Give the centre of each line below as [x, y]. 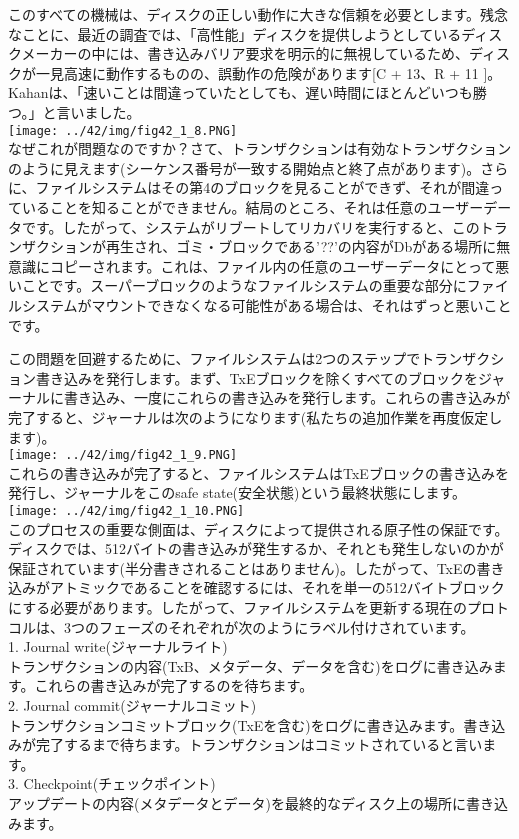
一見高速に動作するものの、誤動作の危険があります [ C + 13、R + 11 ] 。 [268, 72]
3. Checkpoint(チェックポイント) [112, 783]
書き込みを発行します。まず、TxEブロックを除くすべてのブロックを [256, 377]
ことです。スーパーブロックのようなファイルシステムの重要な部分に [244, 285]
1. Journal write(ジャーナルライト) [118, 646]
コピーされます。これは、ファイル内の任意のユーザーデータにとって [272, 265]
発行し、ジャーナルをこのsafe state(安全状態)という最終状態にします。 [237, 492]
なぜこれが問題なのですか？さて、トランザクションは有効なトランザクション [260, 148]
